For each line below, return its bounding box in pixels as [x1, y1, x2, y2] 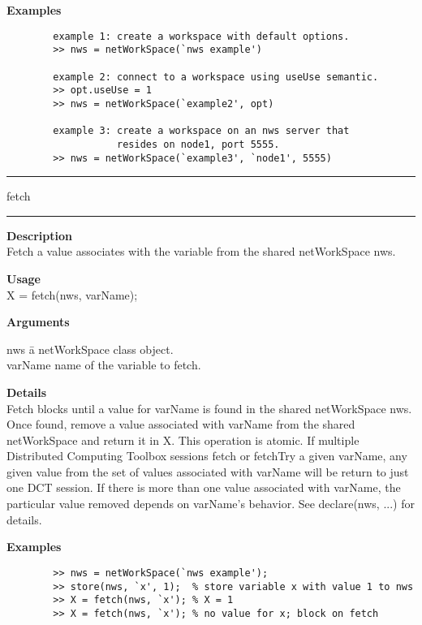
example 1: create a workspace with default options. [53, 30, 350, 42]
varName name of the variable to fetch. [6, 356, 201, 373]
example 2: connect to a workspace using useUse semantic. [53, 71, 379, 83]
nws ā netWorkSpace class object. [6, 340, 174, 357]
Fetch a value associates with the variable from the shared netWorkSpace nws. [6, 243, 396, 260]
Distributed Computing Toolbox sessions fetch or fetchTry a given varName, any [6, 447, 407, 464]
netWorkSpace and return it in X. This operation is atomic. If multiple [6, 431, 360, 448]
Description [6, 226, 73, 244]
